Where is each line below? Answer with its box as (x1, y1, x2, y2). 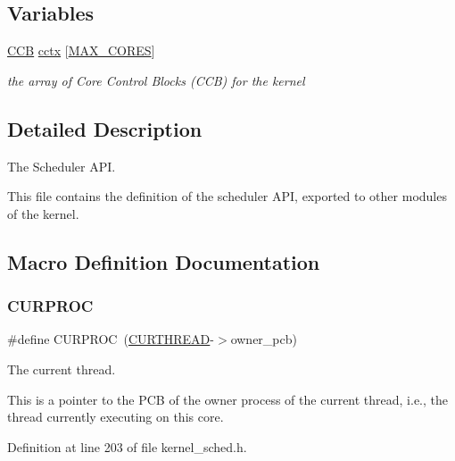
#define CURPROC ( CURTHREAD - (7, 330, 214, 348)
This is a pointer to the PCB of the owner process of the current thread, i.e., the (7, 390, 449, 408)
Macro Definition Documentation (7, 247, 320, 275)
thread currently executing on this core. (7, 407, 224, 426)
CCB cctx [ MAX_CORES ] (7, 41, 155, 60)
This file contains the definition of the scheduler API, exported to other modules (7, 187, 447, 205)
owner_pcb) (230, 330, 297, 348)
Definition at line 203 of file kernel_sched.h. (7, 437, 247, 456)
